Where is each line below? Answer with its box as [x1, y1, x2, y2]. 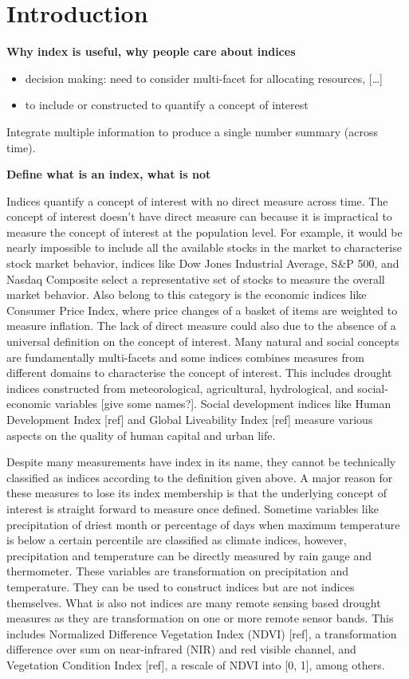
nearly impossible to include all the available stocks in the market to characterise [6, 239, 402, 256]
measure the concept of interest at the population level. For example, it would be [6, 223, 403, 240]
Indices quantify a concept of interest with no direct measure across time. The [6, 192, 388, 209]
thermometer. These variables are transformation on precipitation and [6, 563, 349, 579]
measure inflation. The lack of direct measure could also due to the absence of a [6, 317, 396, 334]
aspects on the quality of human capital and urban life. [6, 426, 276, 443]
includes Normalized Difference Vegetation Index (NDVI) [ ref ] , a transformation [6, 625, 397, 642]
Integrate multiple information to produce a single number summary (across [6, 123, 379, 139]
